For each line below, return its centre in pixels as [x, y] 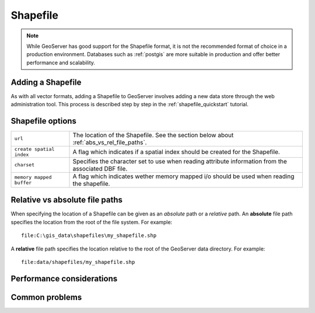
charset [24, 165]
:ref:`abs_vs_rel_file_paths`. [110, 142]
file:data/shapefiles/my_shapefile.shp [78, 262]
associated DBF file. [100, 168]
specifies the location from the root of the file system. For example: [92, 222]
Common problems [46, 297]
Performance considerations [64, 278]
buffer [23, 182]
